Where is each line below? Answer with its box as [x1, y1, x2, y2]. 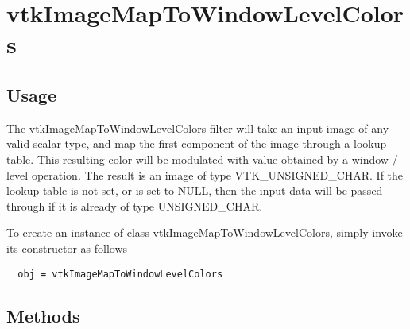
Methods [6, 303, 80, 327]
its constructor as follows [6, 239, 128, 256]
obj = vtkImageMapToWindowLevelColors [17, 268, 223, 280]
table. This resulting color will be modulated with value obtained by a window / [6, 150, 398, 167]
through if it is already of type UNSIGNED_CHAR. [6, 197, 263, 214]
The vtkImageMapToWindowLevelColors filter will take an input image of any [6, 119, 389, 136]
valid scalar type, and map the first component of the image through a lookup [6, 135, 387, 152]
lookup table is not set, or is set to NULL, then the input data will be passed [6, 182, 383, 199]
